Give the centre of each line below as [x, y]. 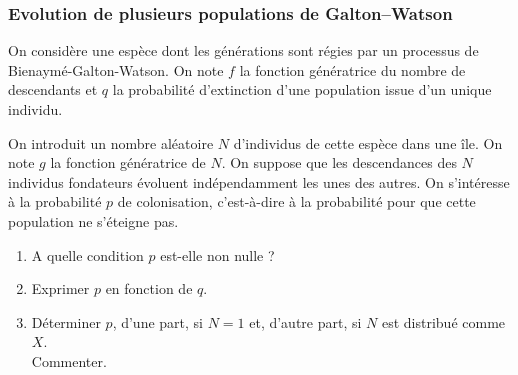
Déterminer [66, 321]
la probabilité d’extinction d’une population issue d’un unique [302, 89]
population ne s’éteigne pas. [93, 220]
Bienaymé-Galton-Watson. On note [116, 69]
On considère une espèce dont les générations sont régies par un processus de [243, 50]
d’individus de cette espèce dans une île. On [368, 142]
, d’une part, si [157, 321]
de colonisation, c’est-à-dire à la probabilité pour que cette [296, 201]
